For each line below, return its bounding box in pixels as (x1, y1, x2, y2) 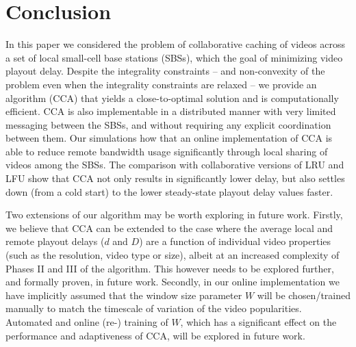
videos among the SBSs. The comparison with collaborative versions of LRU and (5, 157, 344, 172)
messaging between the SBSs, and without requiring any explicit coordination (5, 117, 331, 131)
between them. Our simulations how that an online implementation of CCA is (5, 131, 333, 145)
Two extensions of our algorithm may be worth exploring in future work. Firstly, (5, 207, 343, 222)
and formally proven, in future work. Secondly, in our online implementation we (5, 274, 340, 289)
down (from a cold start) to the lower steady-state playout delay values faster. (5, 184, 333, 198)
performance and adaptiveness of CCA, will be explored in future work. (5, 328, 305, 342)
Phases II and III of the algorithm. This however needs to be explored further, (5, 261, 334, 275)
